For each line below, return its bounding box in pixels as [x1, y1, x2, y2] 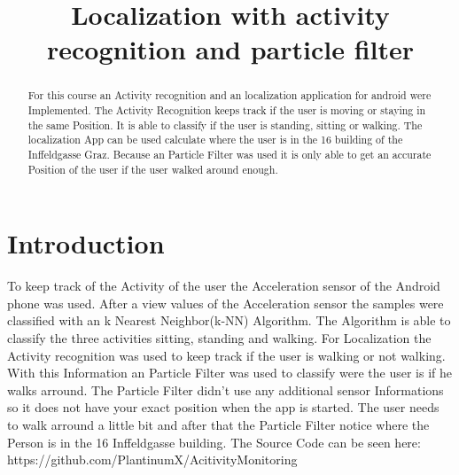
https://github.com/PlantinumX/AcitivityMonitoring [7, 450, 298, 469]
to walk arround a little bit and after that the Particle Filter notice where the [7, 415, 430, 433]
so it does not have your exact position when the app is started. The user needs [7, 398, 440, 417]
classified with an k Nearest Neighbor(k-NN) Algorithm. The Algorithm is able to [7, 311, 451, 330]
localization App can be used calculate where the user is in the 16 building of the [27, 132, 403, 147]
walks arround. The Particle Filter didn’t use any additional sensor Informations [7, 380, 444, 399]
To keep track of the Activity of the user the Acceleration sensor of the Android [7, 276, 440, 295]
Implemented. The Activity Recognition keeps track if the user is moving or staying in [27, 103, 426, 118]
